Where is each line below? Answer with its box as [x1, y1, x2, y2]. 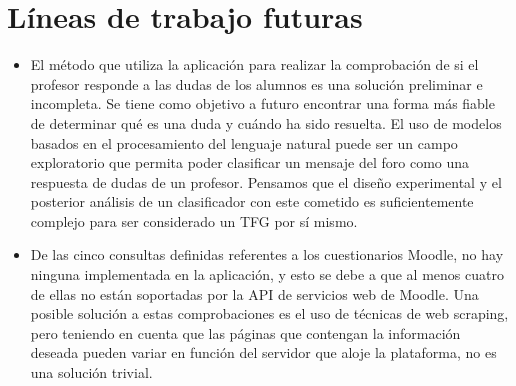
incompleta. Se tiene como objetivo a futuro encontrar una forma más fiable [30, 93, 495, 114]
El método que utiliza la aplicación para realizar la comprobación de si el [30, 54, 479, 75]
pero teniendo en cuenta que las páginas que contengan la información [30, 322, 461, 343]
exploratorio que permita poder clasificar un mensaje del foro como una [30, 152, 470, 173]
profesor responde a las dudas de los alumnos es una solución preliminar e [30, 73, 483, 94]
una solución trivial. [30, 362, 153, 383]
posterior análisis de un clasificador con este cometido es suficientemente [30, 191, 474, 212]
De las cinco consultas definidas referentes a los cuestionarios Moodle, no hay [30, 244, 504, 265]
